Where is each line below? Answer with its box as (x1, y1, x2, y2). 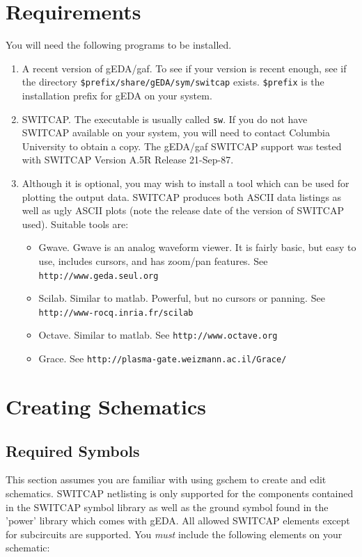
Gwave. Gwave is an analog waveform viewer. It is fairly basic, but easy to (38, 240, 356, 255)
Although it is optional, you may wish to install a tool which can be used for (22, 176, 349, 190)
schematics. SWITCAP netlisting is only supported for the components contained (6, 485, 354, 500)
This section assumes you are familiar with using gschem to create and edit (6, 472, 326, 487)
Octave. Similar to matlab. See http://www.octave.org (38, 328, 278, 342)
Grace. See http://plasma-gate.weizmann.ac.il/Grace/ (38, 351, 287, 366)
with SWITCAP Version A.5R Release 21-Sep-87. (22, 152, 234, 167)
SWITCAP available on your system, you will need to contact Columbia (22, 125, 330, 140)
